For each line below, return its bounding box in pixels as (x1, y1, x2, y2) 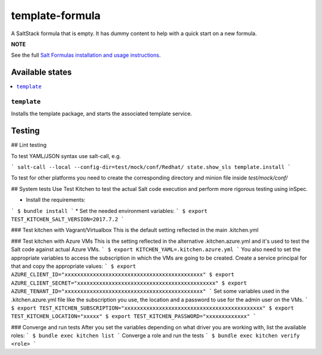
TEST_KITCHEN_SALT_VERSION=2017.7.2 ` (11, 216, 125, 223)
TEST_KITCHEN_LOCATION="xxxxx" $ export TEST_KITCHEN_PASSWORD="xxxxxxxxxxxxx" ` (11, 313, 256, 320)
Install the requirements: (26, 196, 86, 203)
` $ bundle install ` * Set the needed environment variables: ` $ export (11, 207, 208, 214)
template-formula (11, 9, 101, 22)
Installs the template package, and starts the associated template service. (11, 110, 192, 118)
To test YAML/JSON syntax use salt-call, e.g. (11, 152, 122, 159)
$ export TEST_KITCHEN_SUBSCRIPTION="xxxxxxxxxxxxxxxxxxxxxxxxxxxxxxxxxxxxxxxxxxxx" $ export (11, 304, 295, 311)
